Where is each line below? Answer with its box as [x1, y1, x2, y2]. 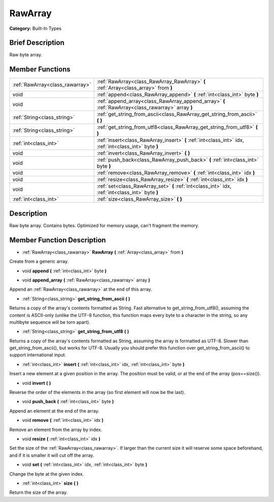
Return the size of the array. [9, 489, 68, 495]
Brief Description [9, 39, 64, 47]
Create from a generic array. [9, 259, 69, 265]
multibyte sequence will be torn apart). [9, 319, 91, 325]
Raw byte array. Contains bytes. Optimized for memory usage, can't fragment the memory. [9, 222, 199, 228]
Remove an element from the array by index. [9, 426, 102, 433]
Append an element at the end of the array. [9, 408, 100, 414]
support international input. [9, 352, 66, 358]
